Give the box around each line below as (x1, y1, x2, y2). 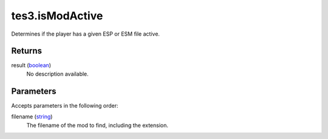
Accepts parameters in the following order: (11, 102, 118, 109)
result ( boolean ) (11, 62, 52, 69)
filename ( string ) (11, 113, 53, 120)
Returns (11, 46, 43, 56)
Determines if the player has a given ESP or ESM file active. (11, 30, 160, 37)
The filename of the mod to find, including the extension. (26, 121, 169, 129)
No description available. (26, 70, 89, 77)
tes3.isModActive (11, 9, 103, 22)
